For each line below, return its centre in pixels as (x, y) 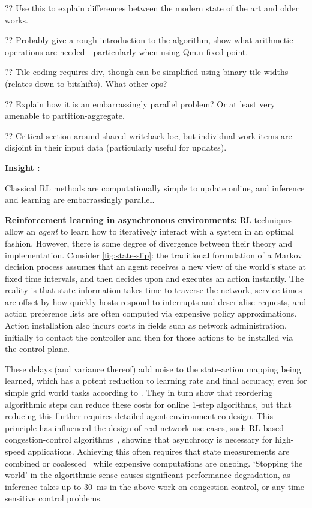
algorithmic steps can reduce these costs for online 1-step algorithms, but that (148, 404)
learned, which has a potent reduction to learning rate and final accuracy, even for (156, 381)
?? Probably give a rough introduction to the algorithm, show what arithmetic (149, 40)
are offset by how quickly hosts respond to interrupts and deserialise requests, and (156, 301)
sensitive (20, 498)
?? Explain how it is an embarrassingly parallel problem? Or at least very (140, 103)
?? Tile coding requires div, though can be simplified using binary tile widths (147, 72)
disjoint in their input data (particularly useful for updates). (116, 147)
